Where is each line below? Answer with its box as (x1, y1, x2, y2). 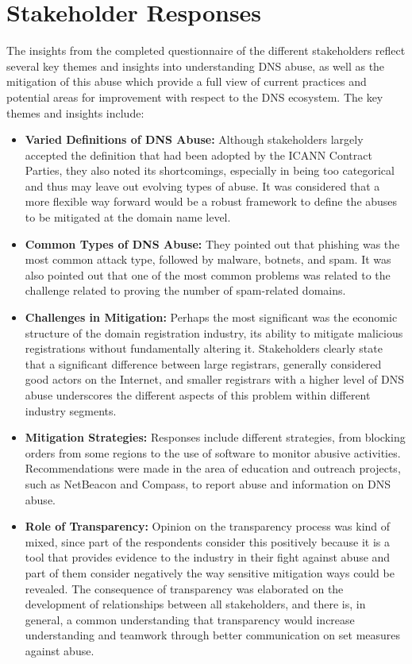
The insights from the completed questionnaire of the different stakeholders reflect (6, 42, 406, 59)
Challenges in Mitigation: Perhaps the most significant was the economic (25, 309, 398, 326)
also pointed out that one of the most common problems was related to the (25, 266, 391, 283)
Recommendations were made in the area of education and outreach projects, (25, 460, 401, 477)
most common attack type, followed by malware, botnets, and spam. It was (25, 251, 391, 268)
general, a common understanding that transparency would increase (25, 611, 355, 627)
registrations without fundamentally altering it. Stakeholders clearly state (25, 340, 383, 357)
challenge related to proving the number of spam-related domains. (25, 282, 346, 299)
